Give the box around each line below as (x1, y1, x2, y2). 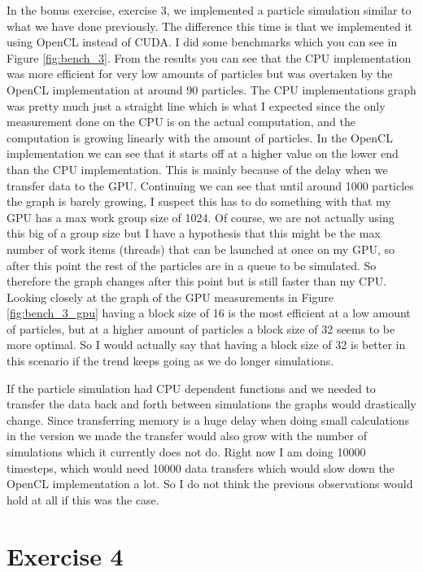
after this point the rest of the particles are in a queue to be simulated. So (7, 256, 377, 273)
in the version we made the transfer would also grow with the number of (7, 427, 367, 444)
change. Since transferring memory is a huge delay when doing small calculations (7, 411, 410, 428)
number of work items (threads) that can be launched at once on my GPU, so (7, 240, 395, 257)
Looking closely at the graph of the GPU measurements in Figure (7, 288, 334, 305)
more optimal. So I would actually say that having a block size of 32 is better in (7, 336, 406, 353)
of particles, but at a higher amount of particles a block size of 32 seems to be (7, 320, 395, 337)
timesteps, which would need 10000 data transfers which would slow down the (7, 459, 395, 476)
